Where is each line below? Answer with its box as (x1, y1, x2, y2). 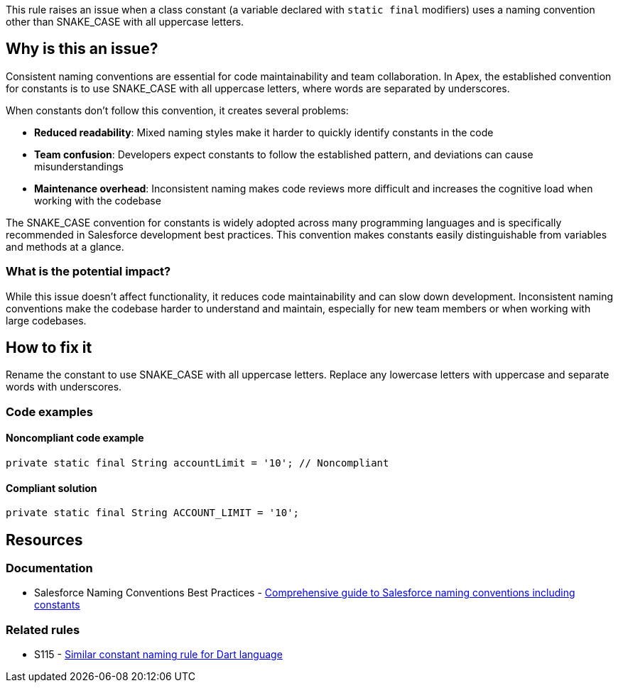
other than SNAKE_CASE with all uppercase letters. (6, 16, 244, 28)
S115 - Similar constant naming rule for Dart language (34, 648, 283, 661)
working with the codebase (34, 194, 161, 207)
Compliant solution (6, 481, 97, 494)
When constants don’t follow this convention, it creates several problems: (6, 104, 349, 116)
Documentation (6, 561, 93, 576)
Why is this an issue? (6, 40, 158, 58)
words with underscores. (6, 381, 122, 393)
